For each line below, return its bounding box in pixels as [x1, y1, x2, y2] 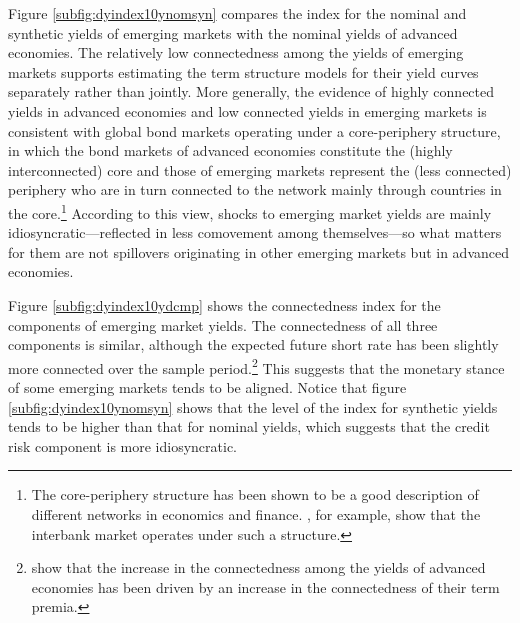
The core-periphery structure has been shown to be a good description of [31, 484, 479, 505]
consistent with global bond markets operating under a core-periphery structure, [8, 120, 501, 141]
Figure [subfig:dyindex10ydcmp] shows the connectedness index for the [8, 294, 441, 315]
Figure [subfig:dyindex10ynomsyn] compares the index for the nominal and [8, 3, 467, 23]
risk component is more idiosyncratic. [8, 435, 238, 456]
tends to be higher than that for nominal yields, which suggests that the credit [8, 416, 490, 437]
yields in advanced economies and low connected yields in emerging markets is [8, 100, 487, 121]
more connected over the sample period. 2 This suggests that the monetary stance [8, 354, 505, 378]
